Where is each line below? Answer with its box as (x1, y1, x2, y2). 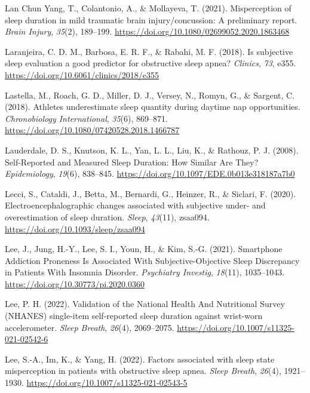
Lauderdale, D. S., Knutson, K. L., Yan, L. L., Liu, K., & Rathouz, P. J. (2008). (5, 143, 299, 156)
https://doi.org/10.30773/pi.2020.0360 (5, 277, 145, 290)
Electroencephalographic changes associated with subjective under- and (5, 199, 266, 211)
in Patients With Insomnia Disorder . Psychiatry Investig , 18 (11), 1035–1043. (5, 266, 285, 278)
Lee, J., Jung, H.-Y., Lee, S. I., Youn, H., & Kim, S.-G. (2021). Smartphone (5, 242, 283, 255)
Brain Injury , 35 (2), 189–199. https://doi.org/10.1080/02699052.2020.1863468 (5, 25, 290, 38)
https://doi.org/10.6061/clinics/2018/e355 (5, 68, 159, 81)
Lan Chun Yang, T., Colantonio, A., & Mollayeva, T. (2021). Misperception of (5, 2, 291, 14)
